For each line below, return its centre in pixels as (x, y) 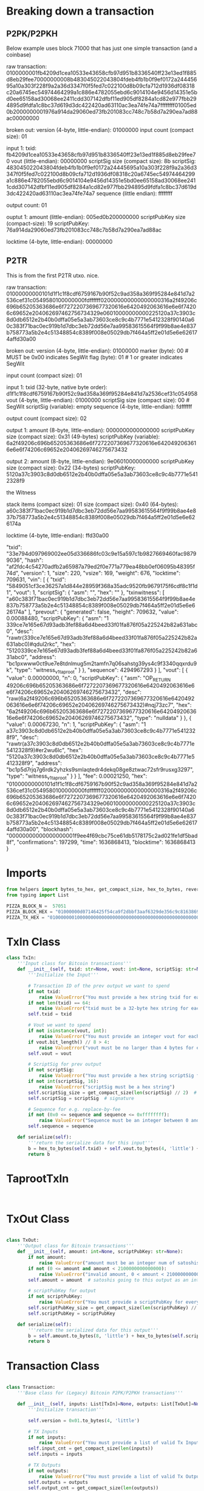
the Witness (21, 492)
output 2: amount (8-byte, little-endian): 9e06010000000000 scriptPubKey (100, 461)
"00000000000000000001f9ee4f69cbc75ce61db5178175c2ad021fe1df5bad (102, 836)
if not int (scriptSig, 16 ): (63, 1081)
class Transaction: (31, 1388)
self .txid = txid (50, 1014)
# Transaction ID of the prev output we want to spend (99, 986)
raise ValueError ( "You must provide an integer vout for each (119, 1036)
